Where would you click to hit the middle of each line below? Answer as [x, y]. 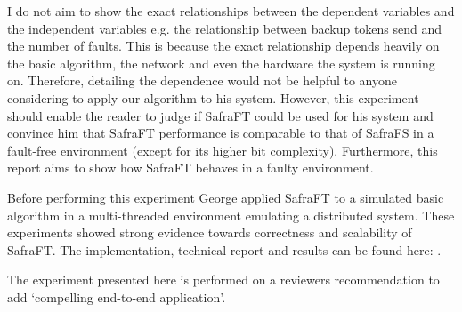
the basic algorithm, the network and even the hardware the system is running [221, 63]
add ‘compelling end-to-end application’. [117, 296]
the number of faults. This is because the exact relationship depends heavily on [223, 46]
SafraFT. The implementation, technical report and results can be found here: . [224, 249]
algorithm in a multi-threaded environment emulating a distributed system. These [231, 215]
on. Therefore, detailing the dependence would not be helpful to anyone [203, 80]
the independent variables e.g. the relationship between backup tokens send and [225, 28]
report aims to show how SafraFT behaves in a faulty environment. [190, 168]
